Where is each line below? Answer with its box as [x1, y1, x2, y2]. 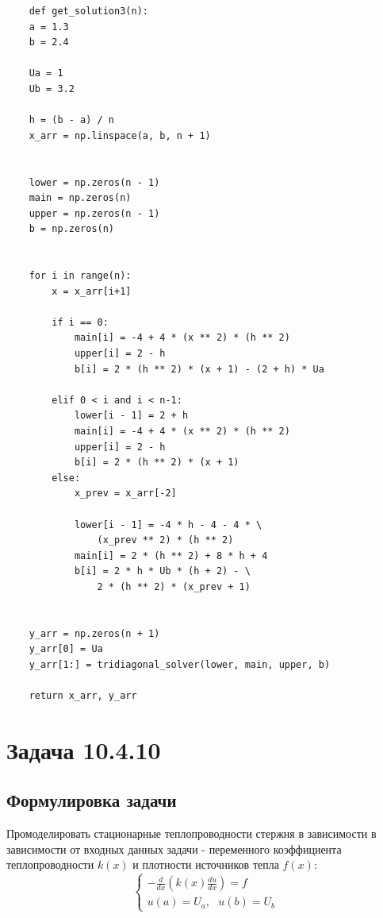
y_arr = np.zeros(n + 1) [29, 627, 160, 639]
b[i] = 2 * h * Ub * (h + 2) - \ [74, 565, 251, 577]
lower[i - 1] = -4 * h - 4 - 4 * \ [74, 519, 262, 530]
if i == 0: [52, 316, 109, 328]
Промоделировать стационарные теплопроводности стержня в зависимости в [6, 825, 377, 842]
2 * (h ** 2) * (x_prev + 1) [97, 580, 251, 592]
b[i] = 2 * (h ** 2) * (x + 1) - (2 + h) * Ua [74, 363, 324, 375]
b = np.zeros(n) [29, 223, 115, 235]
